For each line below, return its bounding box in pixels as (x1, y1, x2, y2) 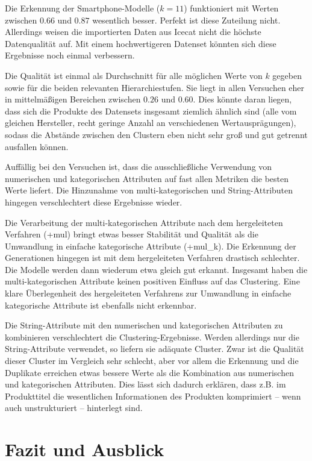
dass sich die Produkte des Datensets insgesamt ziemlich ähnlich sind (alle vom (5, 104, 297, 117)
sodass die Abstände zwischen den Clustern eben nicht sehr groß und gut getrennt (5, 128, 308, 140)
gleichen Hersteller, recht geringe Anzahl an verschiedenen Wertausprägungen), (5, 116, 296, 129)
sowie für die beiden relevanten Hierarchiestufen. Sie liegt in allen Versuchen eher (5, 81, 305, 93)
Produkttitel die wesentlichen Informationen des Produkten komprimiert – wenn (5, 389, 301, 402)
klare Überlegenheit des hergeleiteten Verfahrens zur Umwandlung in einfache (5, 287, 292, 299)
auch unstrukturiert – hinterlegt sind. (5, 401, 143, 414)
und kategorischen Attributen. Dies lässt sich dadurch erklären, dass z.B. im (5, 378, 286, 390)
